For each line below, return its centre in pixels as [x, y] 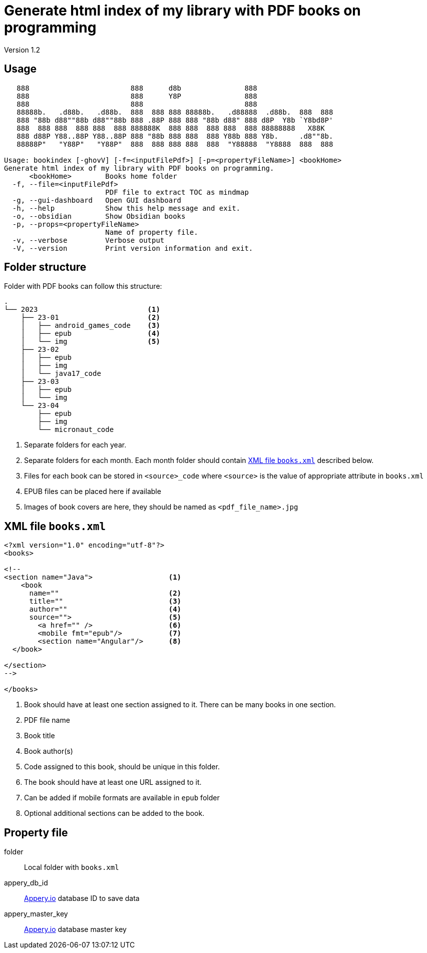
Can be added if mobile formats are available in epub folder [122, 798]
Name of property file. [152, 232]
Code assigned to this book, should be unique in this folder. [122, 767]
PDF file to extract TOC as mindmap [177, 192]
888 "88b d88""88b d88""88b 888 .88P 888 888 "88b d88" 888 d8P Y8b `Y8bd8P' [175, 120]
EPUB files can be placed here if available [93, 492]
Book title [40, 736]
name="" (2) [105, 593]
